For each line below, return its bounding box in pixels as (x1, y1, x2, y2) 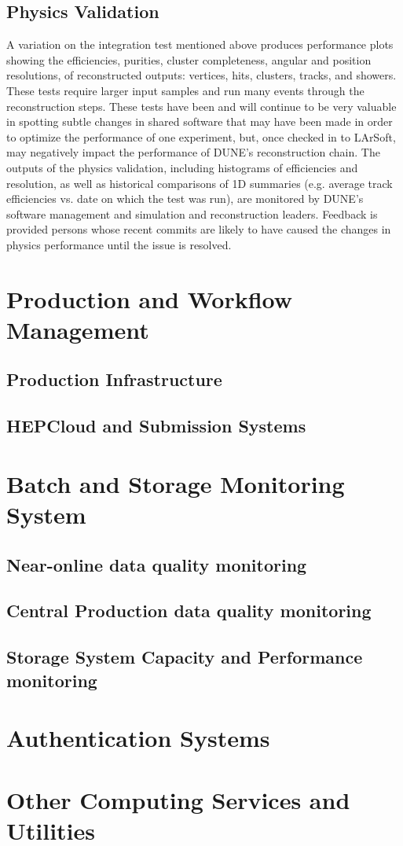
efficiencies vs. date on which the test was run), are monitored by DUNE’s (6, 190, 364, 207)
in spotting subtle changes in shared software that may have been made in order (6, 113, 393, 130)
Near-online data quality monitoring (6, 552, 307, 576)
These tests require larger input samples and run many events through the (6, 82, 365, 98)
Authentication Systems (6, 722, 270, 754)
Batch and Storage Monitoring (6, 467, 345, 499)
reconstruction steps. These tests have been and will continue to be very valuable (6, 97, 397, 114)
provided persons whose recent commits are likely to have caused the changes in (6, 221, 391, 237)
